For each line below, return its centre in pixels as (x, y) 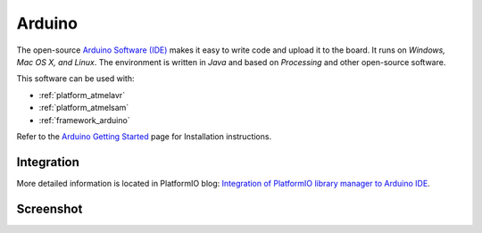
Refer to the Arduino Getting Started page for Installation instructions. (144, 136)
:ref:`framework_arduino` (84, 120)
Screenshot (50, 208)
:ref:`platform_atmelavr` (82, 95)
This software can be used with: (75, 79)
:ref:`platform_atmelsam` (84, 108)
